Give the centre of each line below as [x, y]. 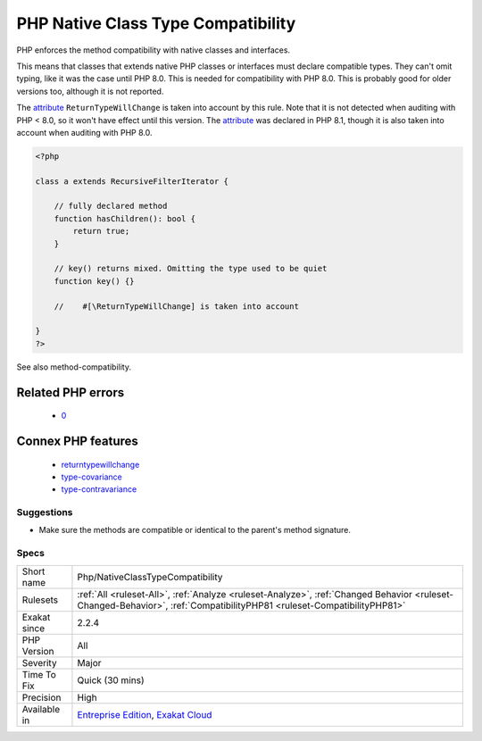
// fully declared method [111, 206]
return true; [101, 231]
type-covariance [91, 477]
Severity [39, 662]
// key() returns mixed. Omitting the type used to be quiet [191, 269]
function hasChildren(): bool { [125, 218]
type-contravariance [99, 489]
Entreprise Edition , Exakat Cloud [145, 714]
